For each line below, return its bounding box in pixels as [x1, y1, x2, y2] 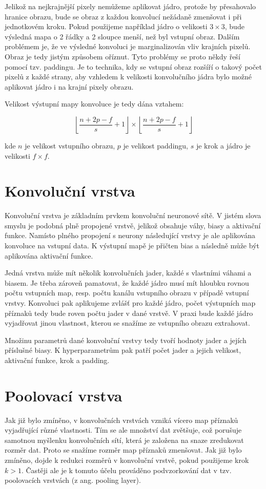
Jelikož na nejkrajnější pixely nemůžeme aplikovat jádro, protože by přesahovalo [5, 1, 256, 11]
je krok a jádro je [196, 140, 251, 151]
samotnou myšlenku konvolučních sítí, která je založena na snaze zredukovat [5, 434, 244, 445]
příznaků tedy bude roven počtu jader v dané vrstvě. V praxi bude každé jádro [5, 307, 253, 318]
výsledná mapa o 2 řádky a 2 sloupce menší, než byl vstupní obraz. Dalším [5, 31, 240, 41]
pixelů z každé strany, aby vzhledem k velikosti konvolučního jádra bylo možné [5, 71, 252, 82]
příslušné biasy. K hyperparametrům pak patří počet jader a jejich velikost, [5, 345, 241, 355]
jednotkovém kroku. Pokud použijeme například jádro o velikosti [5, 21, 208, 32]
